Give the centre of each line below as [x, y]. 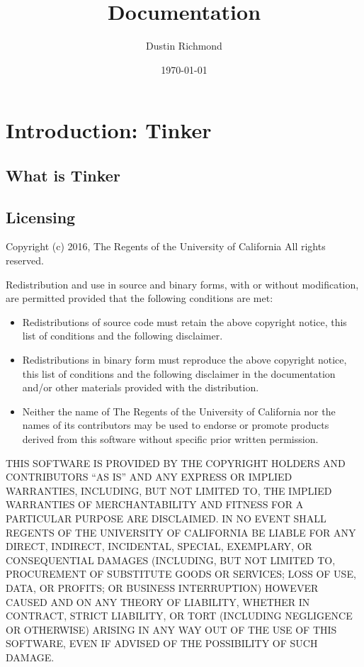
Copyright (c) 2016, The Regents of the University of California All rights [166, 246]
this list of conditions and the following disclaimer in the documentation [179, 373]
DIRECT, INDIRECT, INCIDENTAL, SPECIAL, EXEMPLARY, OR [159, 546]
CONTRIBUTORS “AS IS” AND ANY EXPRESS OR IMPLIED [149, 477]
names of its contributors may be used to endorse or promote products [176, 425]
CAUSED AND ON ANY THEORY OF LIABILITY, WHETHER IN [158, 601]
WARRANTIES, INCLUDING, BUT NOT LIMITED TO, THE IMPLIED [169, 490]
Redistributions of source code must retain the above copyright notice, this [184, 321]
